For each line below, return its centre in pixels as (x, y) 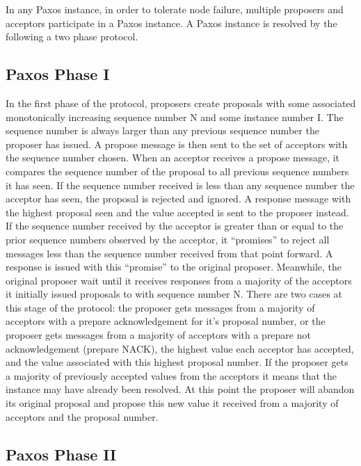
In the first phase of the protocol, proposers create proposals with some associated (181, 103)
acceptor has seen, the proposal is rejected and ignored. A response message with (178, 199)
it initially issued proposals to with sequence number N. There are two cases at (174, 294)
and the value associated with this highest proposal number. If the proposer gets (177, 362)
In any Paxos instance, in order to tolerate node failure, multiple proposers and (175, 9)
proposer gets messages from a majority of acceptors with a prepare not (158, 335)
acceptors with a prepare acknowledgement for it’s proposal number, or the (166, 321)
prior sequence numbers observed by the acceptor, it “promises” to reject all (168, 239)
